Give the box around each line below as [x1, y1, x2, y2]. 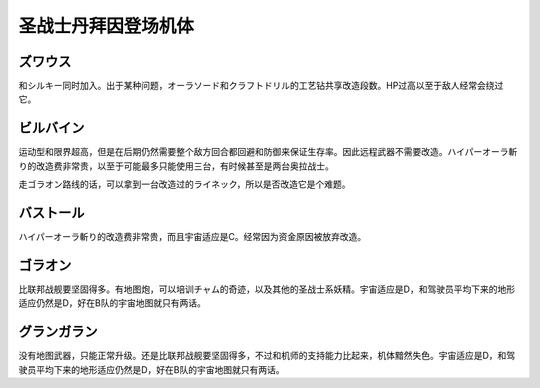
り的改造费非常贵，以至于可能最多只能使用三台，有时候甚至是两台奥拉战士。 [18, 160, 334, 172]
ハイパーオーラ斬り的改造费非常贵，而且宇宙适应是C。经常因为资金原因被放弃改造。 [18, 231, 367, 243]
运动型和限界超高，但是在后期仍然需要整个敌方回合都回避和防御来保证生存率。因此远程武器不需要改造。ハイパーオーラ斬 [18, 146, 518, 158]
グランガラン [18, 323, 98, 340]
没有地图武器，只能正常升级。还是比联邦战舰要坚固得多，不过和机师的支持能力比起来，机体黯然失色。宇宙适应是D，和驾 [18, 350, 516, 362]
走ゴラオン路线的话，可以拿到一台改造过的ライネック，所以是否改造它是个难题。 [18, 178, 351, 190]
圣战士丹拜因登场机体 [18, 15, 195, 37]
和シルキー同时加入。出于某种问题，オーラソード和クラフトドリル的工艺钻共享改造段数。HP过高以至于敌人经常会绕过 [18, 80, 504, 92]
